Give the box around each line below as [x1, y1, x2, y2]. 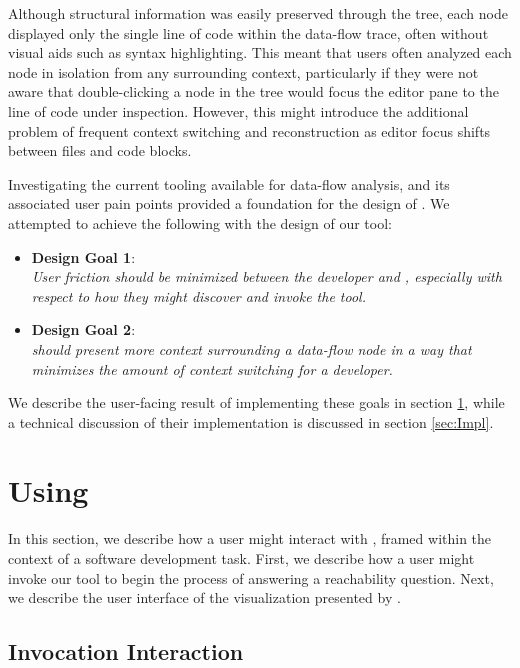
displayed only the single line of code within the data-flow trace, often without [8, 22, 489, 43]
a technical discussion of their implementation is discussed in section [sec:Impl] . [8, 411, 494, 432]
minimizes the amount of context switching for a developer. [31, 358, 393, 379]
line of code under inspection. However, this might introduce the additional [8, 100, 469, 121]
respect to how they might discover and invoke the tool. [31, 285, 366, 306]
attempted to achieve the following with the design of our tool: [8, 212, 392, 233]
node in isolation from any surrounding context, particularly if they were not [8, 61, 479, 82]
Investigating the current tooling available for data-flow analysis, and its [8, 173, 450, 194]
